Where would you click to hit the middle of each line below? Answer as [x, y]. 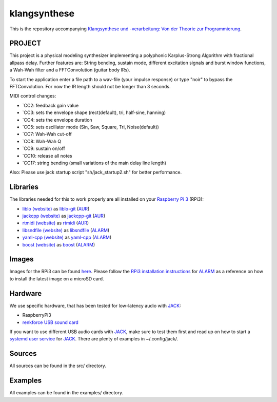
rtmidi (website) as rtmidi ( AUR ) [56, 223]
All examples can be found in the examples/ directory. [66, 393]
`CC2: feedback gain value [51, 105]
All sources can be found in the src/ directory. [58, 366]
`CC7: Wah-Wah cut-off [47, 134]
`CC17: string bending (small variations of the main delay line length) [94, 163]
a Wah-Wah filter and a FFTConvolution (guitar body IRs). [70, 70]
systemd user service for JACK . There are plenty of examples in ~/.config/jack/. [94, 339]
